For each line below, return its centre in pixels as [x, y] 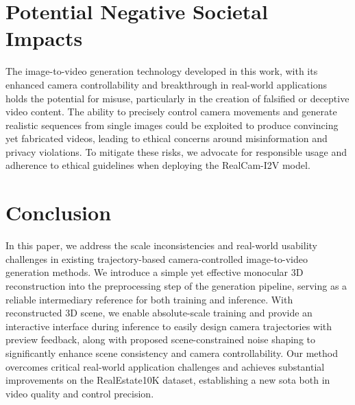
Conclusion [59, 212]
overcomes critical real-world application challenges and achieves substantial [165, 366]
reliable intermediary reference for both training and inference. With [149, 299]
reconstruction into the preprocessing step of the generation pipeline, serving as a [176, 285]
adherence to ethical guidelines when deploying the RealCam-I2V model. [158, 165]
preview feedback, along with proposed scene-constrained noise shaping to [161, 339]
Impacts [44, 38]
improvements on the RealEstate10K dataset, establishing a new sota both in [168, 380]
